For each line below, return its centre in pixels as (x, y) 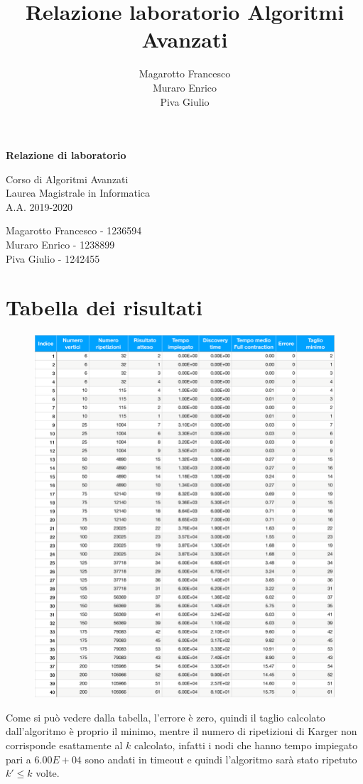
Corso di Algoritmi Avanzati (67, 179)
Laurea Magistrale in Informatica (78, 193)
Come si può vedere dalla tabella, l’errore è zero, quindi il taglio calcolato (166, 717)
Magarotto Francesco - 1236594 (74, 230)
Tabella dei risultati (104, 307)
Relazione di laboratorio (66, 155)
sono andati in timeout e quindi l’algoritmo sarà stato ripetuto (221, 759)
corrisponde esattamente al (64, 745)
